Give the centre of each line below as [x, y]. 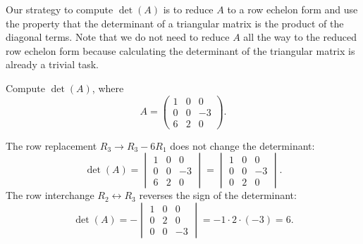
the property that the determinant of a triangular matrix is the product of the [175, 23]
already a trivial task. [53, 64]
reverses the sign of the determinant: [218, 195]
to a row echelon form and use [293, 9]
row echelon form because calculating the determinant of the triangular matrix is [180, 50]
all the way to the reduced [300, 37]
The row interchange [50, 195]
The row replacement [51, 145]
